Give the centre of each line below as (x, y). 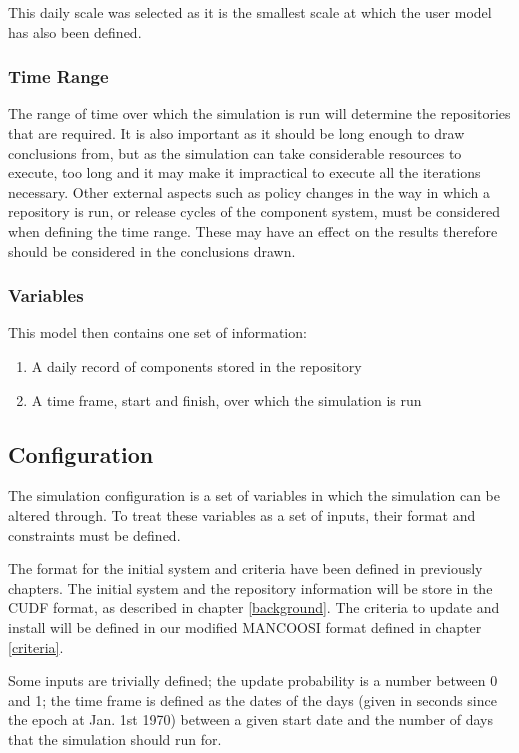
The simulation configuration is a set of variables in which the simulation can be (254, 495)
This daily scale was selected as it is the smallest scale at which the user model (250, 12)
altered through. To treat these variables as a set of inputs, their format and (242, 514)
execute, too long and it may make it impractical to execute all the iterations (244, 172)
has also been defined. (75, 31)
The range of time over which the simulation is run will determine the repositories (259, 113)
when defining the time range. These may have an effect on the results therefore (253, 230)
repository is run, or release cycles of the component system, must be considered (254, 211)
